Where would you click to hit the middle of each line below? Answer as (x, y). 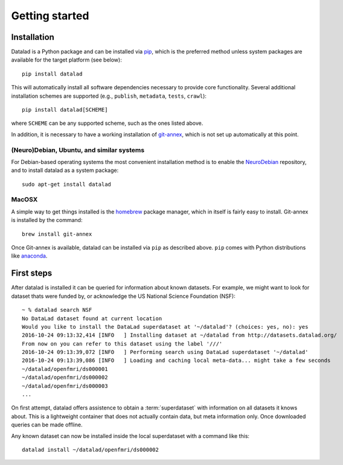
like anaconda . (29, 256)
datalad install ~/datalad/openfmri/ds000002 (91, 450)
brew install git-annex (57, 234)
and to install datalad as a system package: (65, 170)
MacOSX (24, 200)
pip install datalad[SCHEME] (65, 110)
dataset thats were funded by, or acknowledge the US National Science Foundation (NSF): (123, 296)
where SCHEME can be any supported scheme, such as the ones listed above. (107, 123)
